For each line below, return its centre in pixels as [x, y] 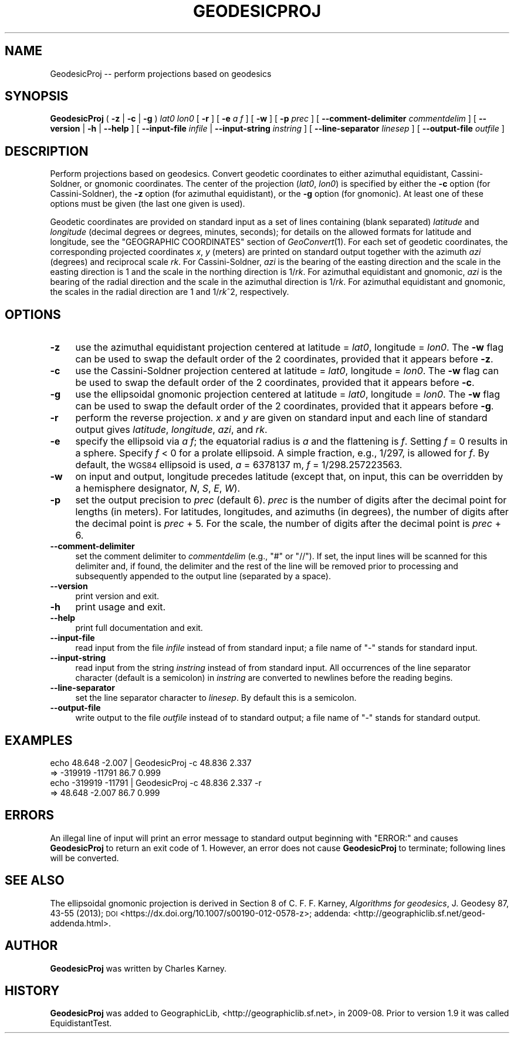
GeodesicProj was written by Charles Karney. [138, 968]
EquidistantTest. [81, 1023]
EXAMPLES [39, 740]
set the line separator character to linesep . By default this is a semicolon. [216, 698]
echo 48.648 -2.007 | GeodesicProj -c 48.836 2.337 [151, 762]
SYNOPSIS [37, 96]
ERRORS [30, 815]
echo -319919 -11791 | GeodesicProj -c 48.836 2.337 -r [156, 782]
